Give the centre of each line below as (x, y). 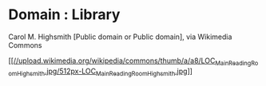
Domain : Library (64, 15)
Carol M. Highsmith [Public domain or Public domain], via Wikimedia (120, 37)
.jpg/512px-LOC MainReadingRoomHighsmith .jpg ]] (119, 72)
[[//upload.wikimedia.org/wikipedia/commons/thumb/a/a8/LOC (112, 61)
